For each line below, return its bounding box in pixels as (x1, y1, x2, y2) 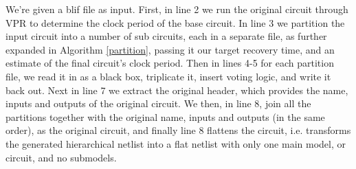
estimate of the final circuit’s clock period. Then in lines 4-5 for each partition (5, 56, 334, 70)
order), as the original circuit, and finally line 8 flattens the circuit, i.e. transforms (5, 123, 351, 137)
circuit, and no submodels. (5, 150, 117, 164)
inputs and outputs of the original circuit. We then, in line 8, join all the (5, 96, 311, 111)
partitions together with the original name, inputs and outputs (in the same (5, 109, 325, 124)
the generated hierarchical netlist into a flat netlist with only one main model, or (5, 136, 346, 150)
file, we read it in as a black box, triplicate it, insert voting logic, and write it (5, 69, 331, 83)
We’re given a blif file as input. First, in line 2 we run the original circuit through (5, 2, 348, 16)
